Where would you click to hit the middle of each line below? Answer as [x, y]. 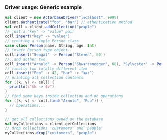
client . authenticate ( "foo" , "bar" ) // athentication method [69, 22]
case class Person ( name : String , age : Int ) [51, 45]
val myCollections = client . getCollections [51, 124]
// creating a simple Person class [42, 41]
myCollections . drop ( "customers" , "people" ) [51, 133]
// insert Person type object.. [39, 50]
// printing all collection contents [44, 78]
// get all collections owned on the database [54, 119]
